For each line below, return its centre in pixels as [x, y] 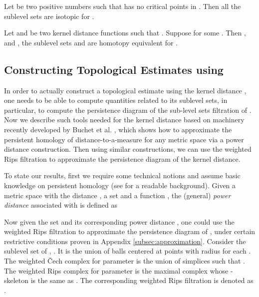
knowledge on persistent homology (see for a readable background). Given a [120, 185]
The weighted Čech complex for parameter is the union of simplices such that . [125, 261]
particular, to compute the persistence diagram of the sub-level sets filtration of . [128, 110]
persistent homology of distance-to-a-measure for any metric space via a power [124, 139]
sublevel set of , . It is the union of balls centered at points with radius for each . [128, 251]
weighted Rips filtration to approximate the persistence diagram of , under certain [130, 231]
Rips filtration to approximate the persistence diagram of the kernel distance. [122, 158]
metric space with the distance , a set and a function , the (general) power [118, 195]
